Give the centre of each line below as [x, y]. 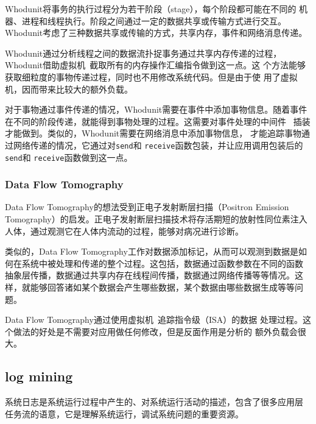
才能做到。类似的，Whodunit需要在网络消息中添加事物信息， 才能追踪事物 [153, 133]
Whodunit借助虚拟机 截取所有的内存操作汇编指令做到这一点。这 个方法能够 [155, 65]
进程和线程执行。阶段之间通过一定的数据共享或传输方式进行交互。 [154, 20]
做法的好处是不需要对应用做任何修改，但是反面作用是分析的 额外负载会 [155, 331]
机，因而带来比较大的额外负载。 [69, 89]
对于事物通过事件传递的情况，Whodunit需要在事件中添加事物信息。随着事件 [156, 109]
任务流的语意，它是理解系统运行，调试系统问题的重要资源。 [124, 413]
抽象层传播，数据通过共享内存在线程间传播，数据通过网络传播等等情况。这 [154, 275]
